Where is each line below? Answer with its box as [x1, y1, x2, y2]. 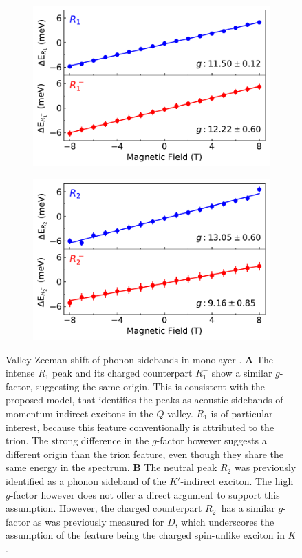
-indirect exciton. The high [180, 474, 294, 488]
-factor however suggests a [156, 433, 267, 448]
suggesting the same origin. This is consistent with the [35, 379, 266, 393]
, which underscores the [175, 514, 274, 528]
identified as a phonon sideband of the [6, 474, 166, 488]
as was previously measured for [33, 514, 164, 528]
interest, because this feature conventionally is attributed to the [6, 419, 274, 434]
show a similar [211, 366, 272, 380]
